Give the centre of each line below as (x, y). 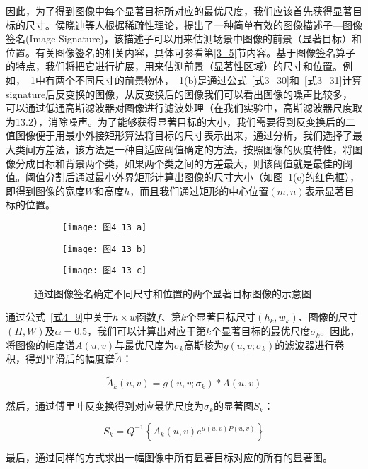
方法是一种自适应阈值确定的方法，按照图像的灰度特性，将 (218, 149)
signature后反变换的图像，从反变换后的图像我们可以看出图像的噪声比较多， (179, 94)
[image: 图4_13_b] (105, 249)
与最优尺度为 (145, 344)
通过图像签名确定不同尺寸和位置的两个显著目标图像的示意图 (173, 293)
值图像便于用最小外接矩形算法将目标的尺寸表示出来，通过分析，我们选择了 (179, 135)
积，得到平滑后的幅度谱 (60, 358)
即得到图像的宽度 (45, 190)
